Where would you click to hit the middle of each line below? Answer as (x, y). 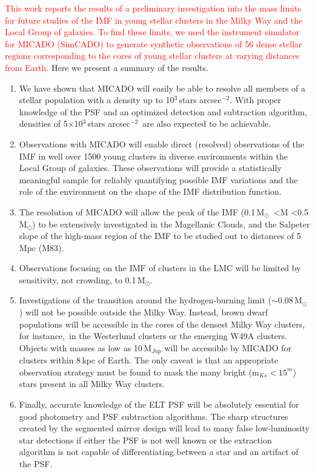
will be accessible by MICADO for (228, 347)
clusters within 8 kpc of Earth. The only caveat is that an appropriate (149, 360)
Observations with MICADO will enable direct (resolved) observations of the (161, 143)
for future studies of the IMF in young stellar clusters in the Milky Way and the (154, 20)
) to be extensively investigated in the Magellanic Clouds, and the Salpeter (171, 224)
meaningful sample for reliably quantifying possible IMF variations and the (158, 179)
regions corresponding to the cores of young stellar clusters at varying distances (152, 56)
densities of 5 (43, 123)
